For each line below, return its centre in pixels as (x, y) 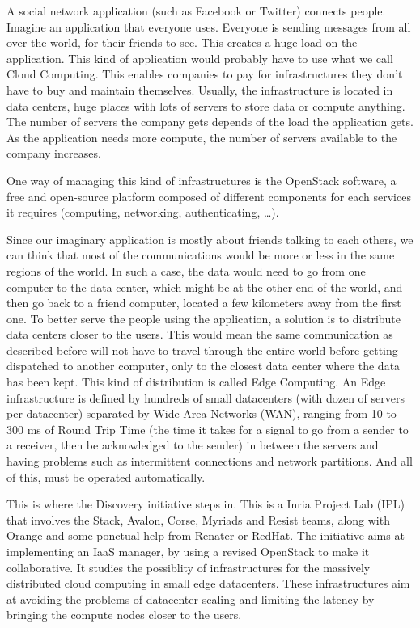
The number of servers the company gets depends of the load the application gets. (210, 122)
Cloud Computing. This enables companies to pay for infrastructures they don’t (205, 74)
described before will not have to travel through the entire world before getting (202, 350)
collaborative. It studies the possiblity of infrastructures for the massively (189, 567)
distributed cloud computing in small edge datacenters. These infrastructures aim (208, 583)
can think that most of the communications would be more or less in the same (201, 255)
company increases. (54, 153)
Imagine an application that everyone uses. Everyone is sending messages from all (209, 26)
